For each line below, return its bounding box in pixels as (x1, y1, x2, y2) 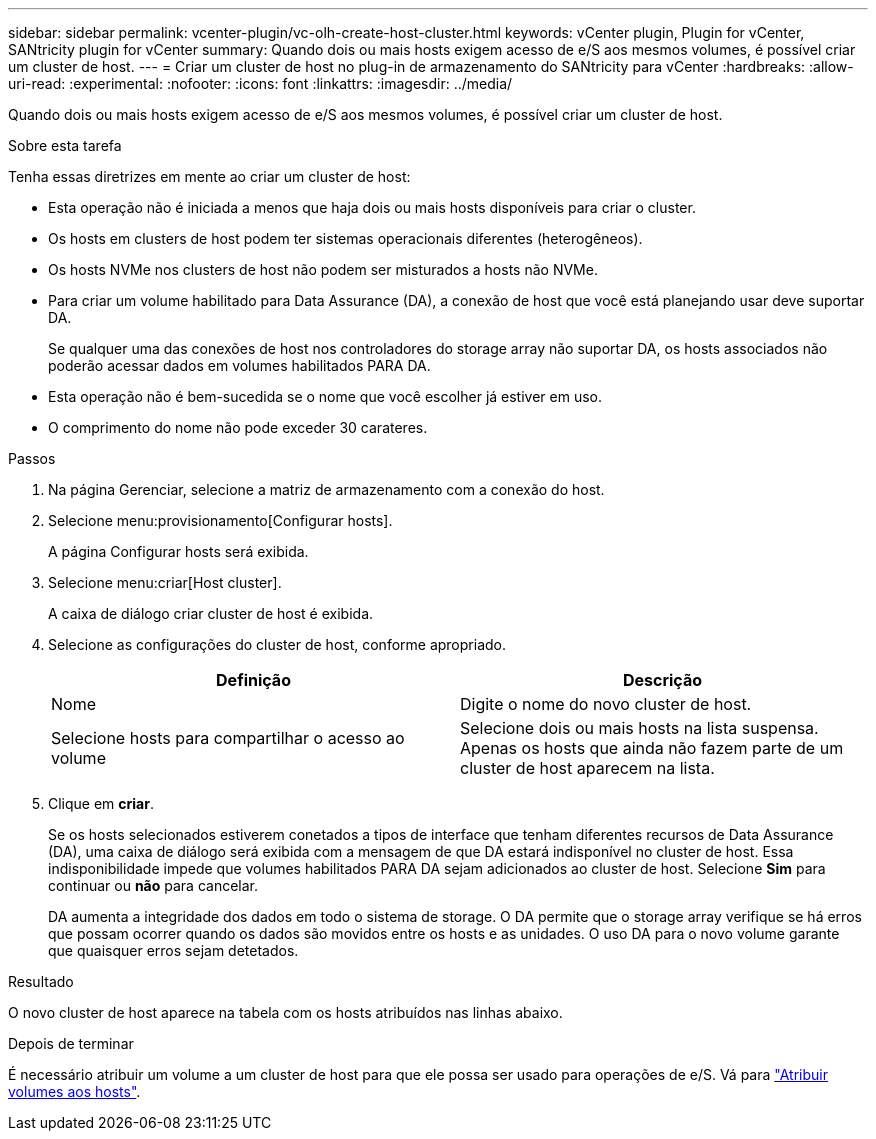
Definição (216, 670, 291, 690)
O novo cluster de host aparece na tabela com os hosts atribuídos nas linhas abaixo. (8, 1004, 563, 1021)
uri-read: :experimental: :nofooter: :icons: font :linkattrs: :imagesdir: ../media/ (8, 75, 513, 92)
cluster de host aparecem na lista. (460, 758, 715, 778)
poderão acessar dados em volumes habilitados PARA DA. (48, 357, 431, 374)
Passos (8, 450, 56, 467)
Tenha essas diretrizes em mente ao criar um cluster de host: (8, 168, 411, 185)
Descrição (622, 670, 703, 690)
